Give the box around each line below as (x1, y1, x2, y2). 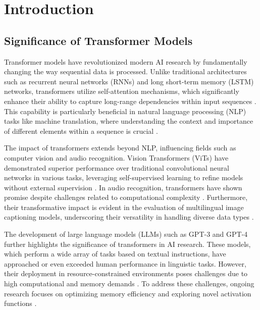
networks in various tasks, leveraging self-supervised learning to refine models (4, 172, 243, 183)
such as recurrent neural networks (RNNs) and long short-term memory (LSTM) (4, 76, 254, 86)
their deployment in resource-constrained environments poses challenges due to (4, 268, 248, 279)
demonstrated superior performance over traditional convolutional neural (4, 162, 229, 173)
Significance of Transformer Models (4, 32, 193, 48)
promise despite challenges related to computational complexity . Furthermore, (4, 192, 248, 202)
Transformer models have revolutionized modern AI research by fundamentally (4, 56, 247, 67)
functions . (4, 298, 37, 308)
